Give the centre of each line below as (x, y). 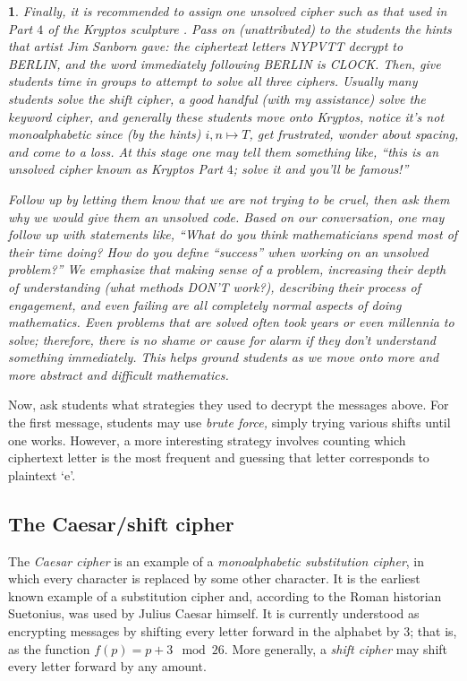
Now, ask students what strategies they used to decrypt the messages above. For (229, 405)
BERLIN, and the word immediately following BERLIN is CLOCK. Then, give (225, 63)
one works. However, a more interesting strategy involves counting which (207, 440)
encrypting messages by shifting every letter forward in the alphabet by (204, 631)
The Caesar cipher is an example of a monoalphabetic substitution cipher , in (217, 560)
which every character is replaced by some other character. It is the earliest (214, 578)
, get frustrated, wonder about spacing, (354, 134)
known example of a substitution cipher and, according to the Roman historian (225, 595)
